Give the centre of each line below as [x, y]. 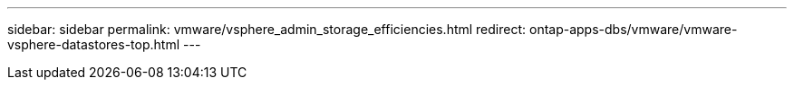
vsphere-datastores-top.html [94, 44]
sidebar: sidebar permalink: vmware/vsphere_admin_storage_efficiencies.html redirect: [267, 29]
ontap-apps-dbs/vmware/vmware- [633, 29]
